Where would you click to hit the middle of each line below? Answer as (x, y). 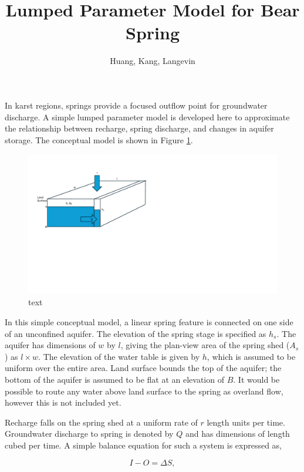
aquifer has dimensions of (50, 345)
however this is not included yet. (63, 402)
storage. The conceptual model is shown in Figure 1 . (99, 139)
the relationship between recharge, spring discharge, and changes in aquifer (139, 128)
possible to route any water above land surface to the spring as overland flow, (144, 391)
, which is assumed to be (251, 356)
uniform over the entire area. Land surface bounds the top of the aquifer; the (143, 368)
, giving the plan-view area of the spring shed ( (205, 345)
